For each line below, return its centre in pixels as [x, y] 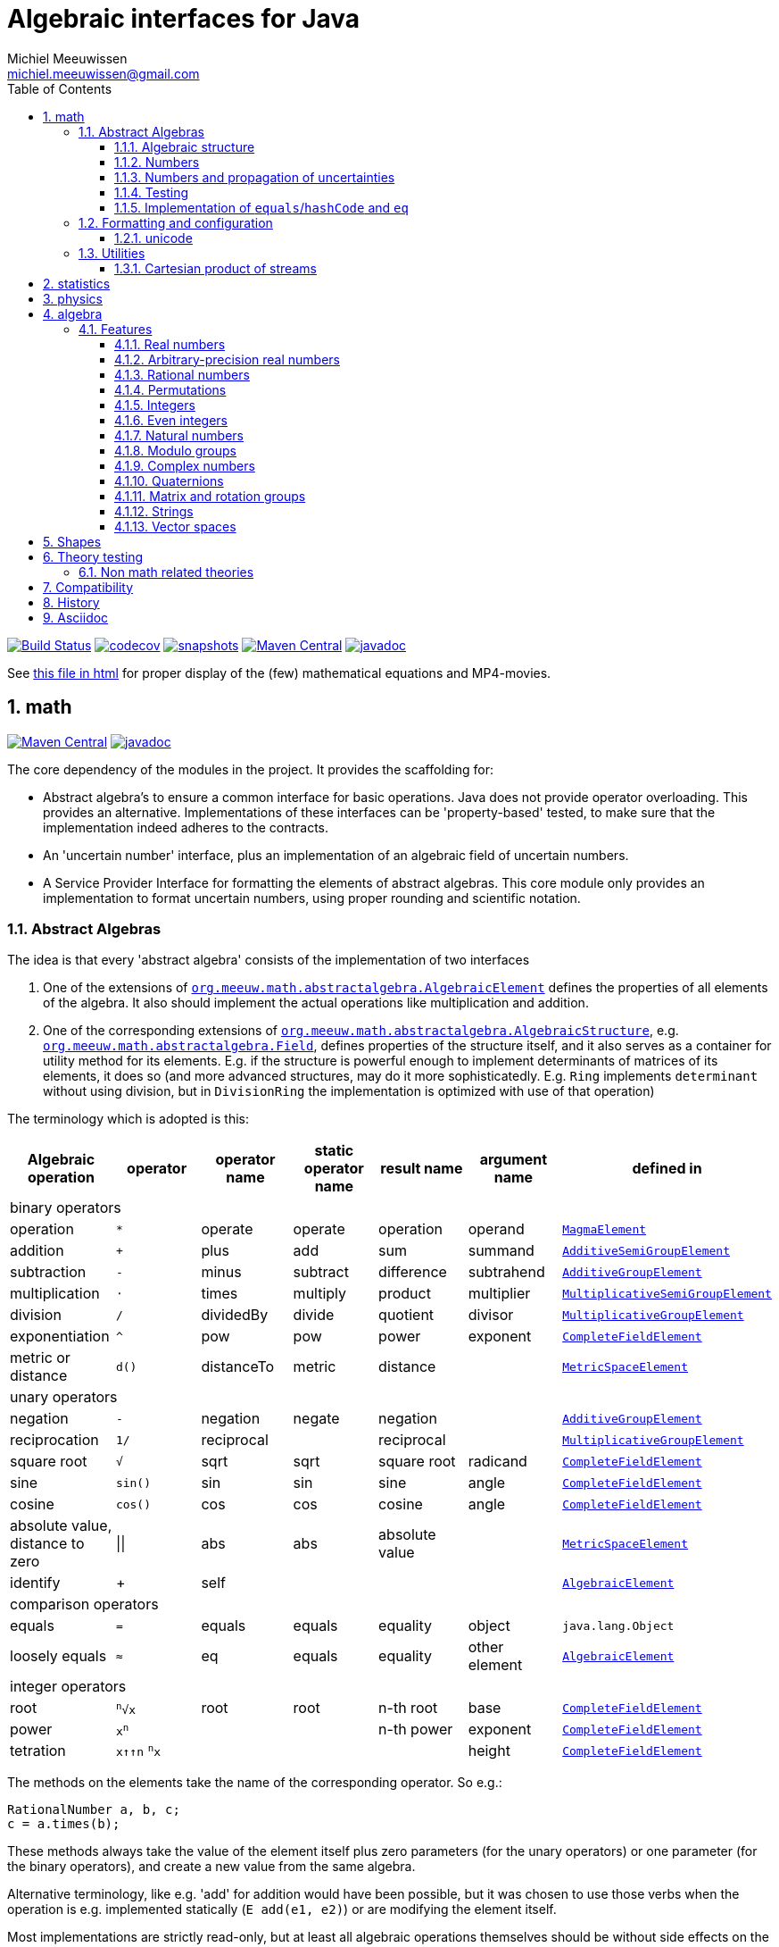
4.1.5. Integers [155, 405]
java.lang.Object [618, 1625]
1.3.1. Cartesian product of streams [215, 268]
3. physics [73, 298]
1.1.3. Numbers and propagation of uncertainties [255, 177]
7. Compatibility [88, 587]
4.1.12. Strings [154, 511]
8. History [71, 602]
